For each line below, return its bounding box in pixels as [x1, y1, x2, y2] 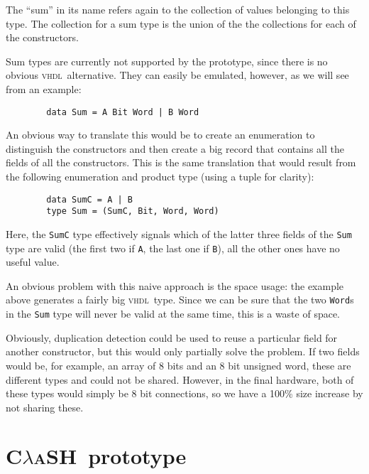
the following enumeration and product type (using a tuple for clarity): [6, 169, 314, 183]
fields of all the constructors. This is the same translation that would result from [6, 155, 356, 170]
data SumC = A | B [46, 194, 133, 205]
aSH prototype [33, 441, 187, 470]
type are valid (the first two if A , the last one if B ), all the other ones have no [6, 240, 340, 255]
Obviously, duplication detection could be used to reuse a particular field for [6, 330, 338, 345]
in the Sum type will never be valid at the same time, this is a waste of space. [6, 306, 341, 321]
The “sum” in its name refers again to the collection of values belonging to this [6, 2, 350, 16]
